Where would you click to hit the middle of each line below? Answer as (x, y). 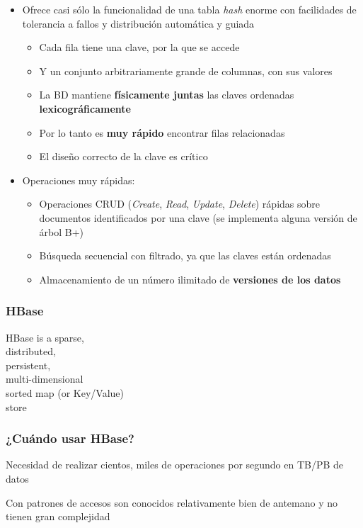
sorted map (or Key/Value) (65, 392)
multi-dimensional (45, 379)
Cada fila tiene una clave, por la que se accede (139, 47)
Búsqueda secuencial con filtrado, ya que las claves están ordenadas (185, 255)
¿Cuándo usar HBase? (70, 438)
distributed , (31, 351)
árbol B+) (62, 231)
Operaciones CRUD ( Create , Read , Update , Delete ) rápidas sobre (180, 204)
